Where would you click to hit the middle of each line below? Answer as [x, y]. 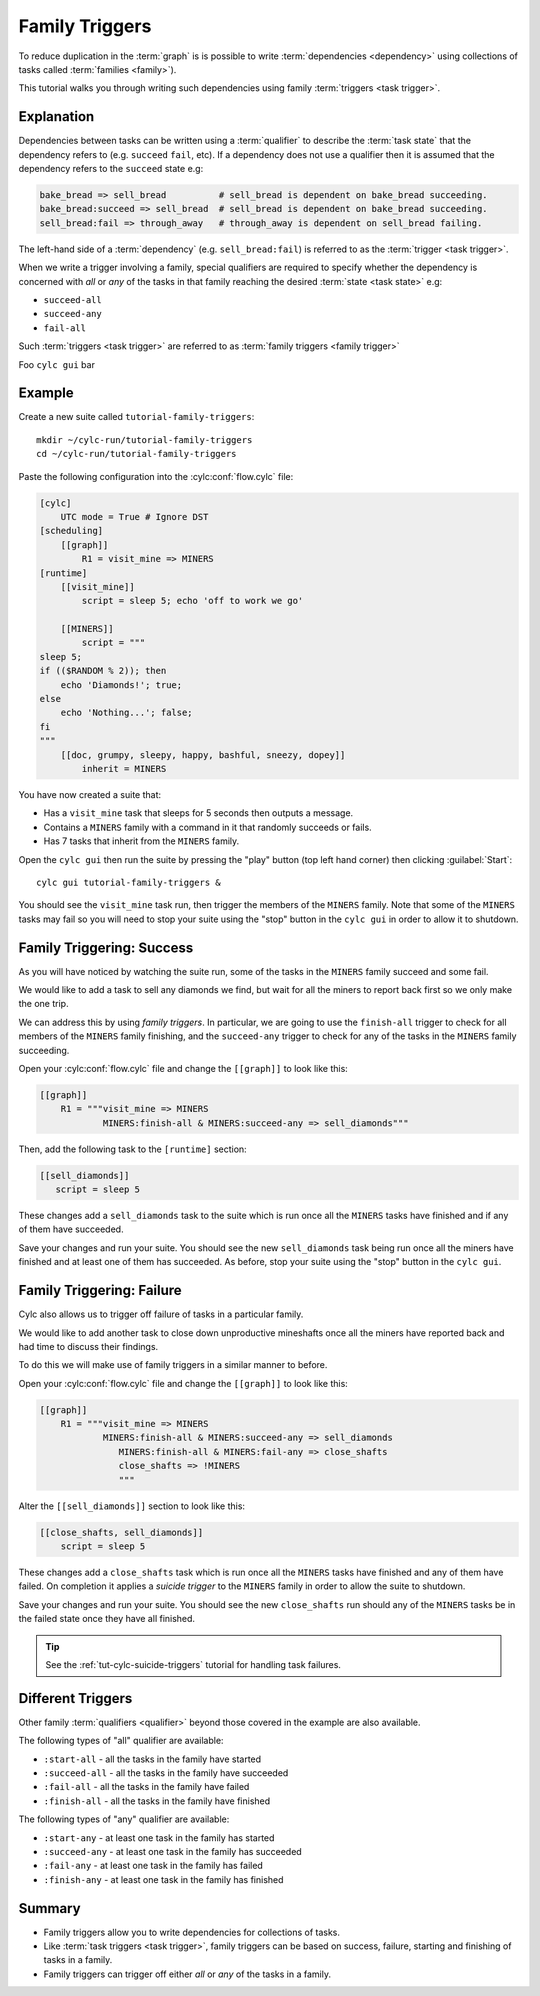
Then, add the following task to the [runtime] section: [132, 1149]
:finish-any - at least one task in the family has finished [163, 1879]
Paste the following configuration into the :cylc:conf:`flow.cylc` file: [156, 476]
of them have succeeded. [71, 1229]
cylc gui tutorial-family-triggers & [129, 882]
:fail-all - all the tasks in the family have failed [146, 1787]
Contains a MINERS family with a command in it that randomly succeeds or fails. [207, 827]
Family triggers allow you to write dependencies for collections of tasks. [191, 1932]
